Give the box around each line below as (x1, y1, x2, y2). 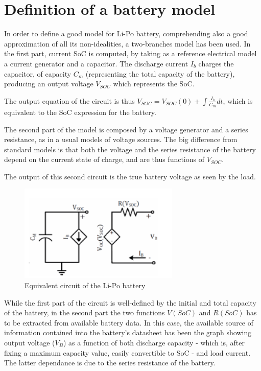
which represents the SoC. (113, 78, 195, 89)
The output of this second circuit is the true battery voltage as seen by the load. (4, 171, 256, 181)
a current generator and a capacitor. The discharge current (4, 58, 188, 68)
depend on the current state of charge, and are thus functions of (4, 154, 205, 165)
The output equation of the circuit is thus (4, 95, 135, 106)
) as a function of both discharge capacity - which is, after (63, 337, 245, 348)
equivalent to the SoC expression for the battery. (4, 106, 156, 117)
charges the (198, 58, 234, 68)
